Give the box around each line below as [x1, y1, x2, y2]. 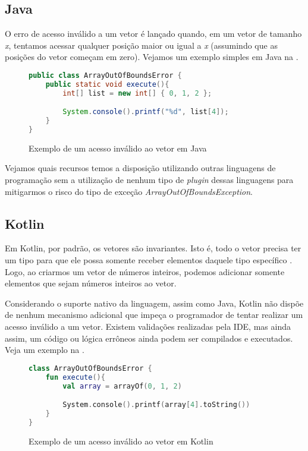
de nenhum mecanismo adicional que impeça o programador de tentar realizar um [5, 308, 303, 321]
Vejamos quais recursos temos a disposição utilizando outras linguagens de [5, 162, 276, 174]
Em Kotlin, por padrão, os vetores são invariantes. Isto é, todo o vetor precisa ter [5, 242, 301, 254]
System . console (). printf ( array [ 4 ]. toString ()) [62, 400, 250, 409]
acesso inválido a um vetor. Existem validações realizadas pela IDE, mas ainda [5, 320, 291, 333]
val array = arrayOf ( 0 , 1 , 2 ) [62, 381, 182, 390]
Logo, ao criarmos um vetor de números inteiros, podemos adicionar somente [5, 265, 285, 277]
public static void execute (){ [45, 80, 169, 89]
